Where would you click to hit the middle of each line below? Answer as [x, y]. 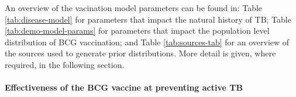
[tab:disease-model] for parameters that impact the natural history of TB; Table [148, 19]
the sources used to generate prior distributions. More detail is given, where [140, 53]
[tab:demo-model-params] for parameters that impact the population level [137, 30]
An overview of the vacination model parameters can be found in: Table [134, 8]
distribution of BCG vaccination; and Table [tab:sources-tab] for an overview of [147, 42]
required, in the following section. [65, 64]
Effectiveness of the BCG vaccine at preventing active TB [124, 87]
